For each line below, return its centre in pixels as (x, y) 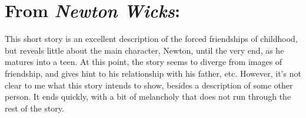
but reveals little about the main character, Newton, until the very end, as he (144, 50)
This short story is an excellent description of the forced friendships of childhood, (151, 39)
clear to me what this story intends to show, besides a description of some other (149, 85)
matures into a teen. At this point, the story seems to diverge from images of (144, 62)
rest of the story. (34, 108)
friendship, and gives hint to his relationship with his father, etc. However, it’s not (153, 73)
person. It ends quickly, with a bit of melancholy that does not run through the (148, 96)
